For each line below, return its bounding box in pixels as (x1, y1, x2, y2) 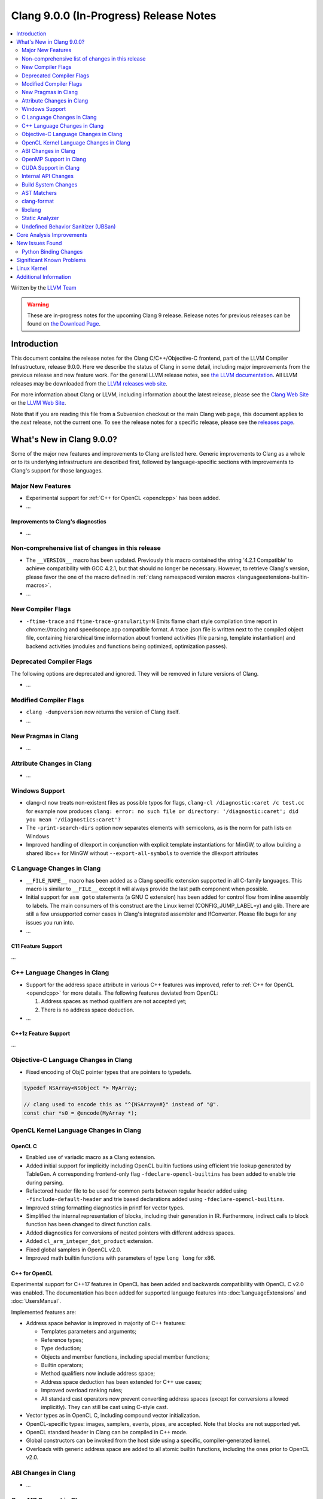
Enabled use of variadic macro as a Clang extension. (26, 1154, 156, 1161)
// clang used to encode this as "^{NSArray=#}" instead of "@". (23, 1101, 220, 1108)
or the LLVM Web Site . (11, 399, 66, 407)
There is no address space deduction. (41, 1006, 135, 1013)
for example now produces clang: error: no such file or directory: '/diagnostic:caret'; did (26, 807, 299, 815)
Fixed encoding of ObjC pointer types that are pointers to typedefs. (26, 1068, 192, 1076)
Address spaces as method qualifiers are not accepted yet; (41, 998, 187, 1005)
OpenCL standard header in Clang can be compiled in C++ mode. (26, 1429, 188, 1436)
